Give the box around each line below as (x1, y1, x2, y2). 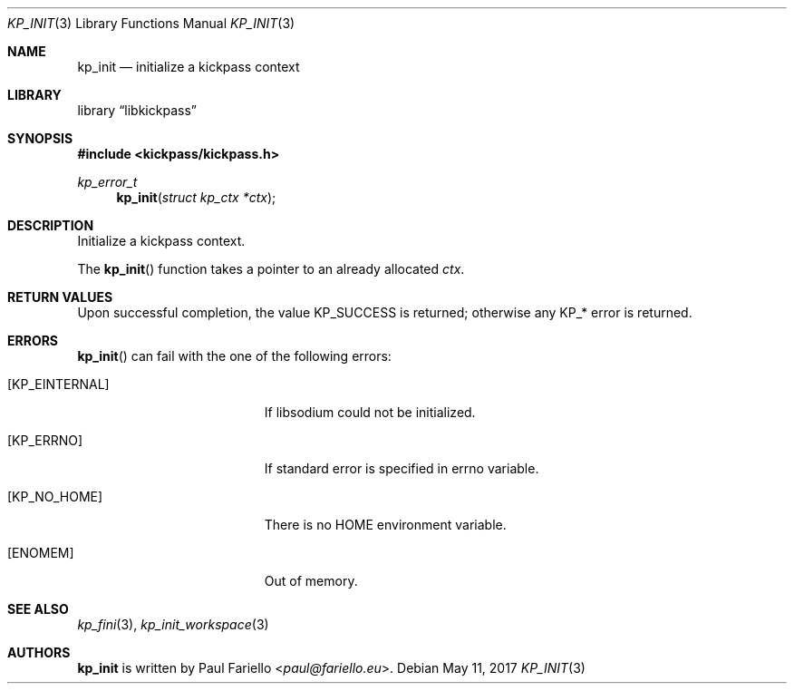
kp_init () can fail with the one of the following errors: (77, 348, 392, 364)
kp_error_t (77, 174, 138, 190)
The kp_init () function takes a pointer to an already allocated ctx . (77, 261, 465, 277)
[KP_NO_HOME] (7, 489, 103, 504)
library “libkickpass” (77, 102, 197, 118)
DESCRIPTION (7, 218, 94, 233)
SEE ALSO (7, 601, 69, 617)
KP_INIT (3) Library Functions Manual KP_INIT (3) (7, 15, 295, 31)
